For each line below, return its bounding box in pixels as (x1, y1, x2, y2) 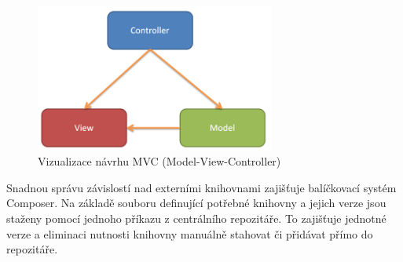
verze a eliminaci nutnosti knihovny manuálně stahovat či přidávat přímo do (6, 225, 373, 242)
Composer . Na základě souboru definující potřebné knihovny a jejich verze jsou (6, 195, 387, 211)
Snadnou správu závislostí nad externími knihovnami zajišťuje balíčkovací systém (6, 179, 397, 195)
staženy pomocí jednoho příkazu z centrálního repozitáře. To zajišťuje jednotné (6, 210, 387, 227)
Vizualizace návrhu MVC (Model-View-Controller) (38, 153, 281, 169)
